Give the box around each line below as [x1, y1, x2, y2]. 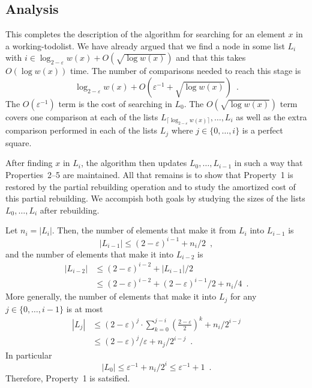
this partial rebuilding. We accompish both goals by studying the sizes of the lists [5, 192, 305, 205]
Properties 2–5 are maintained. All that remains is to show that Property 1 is [5, 168, 293, 181]
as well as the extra [236, 110, 307, 123]
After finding [5, 156, 53, 169]
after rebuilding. [40, 203, 100, 216]
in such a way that [234, 156, 303, 169]
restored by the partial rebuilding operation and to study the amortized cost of [5, 180, 296, 192]
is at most [66, 302, 103, 315]
